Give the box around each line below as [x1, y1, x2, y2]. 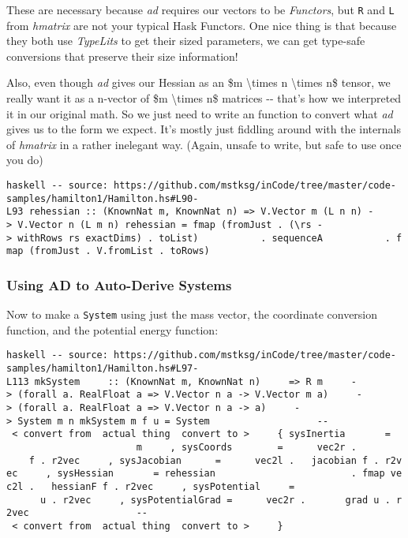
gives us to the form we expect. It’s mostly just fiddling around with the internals [6, 121, 401, 137]
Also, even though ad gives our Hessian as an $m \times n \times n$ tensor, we [6, 74, 391, 91]
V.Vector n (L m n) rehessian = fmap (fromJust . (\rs [17, 219, 312, 230]
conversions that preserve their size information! [6, 47, 238, 64]
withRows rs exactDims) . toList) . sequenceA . [17, 232, 391, 244]
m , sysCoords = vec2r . [136, 442, 357, 453]
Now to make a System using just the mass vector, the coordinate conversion [6, 306, 378, 323]
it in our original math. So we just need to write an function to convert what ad [6, 105, 393, 121]
